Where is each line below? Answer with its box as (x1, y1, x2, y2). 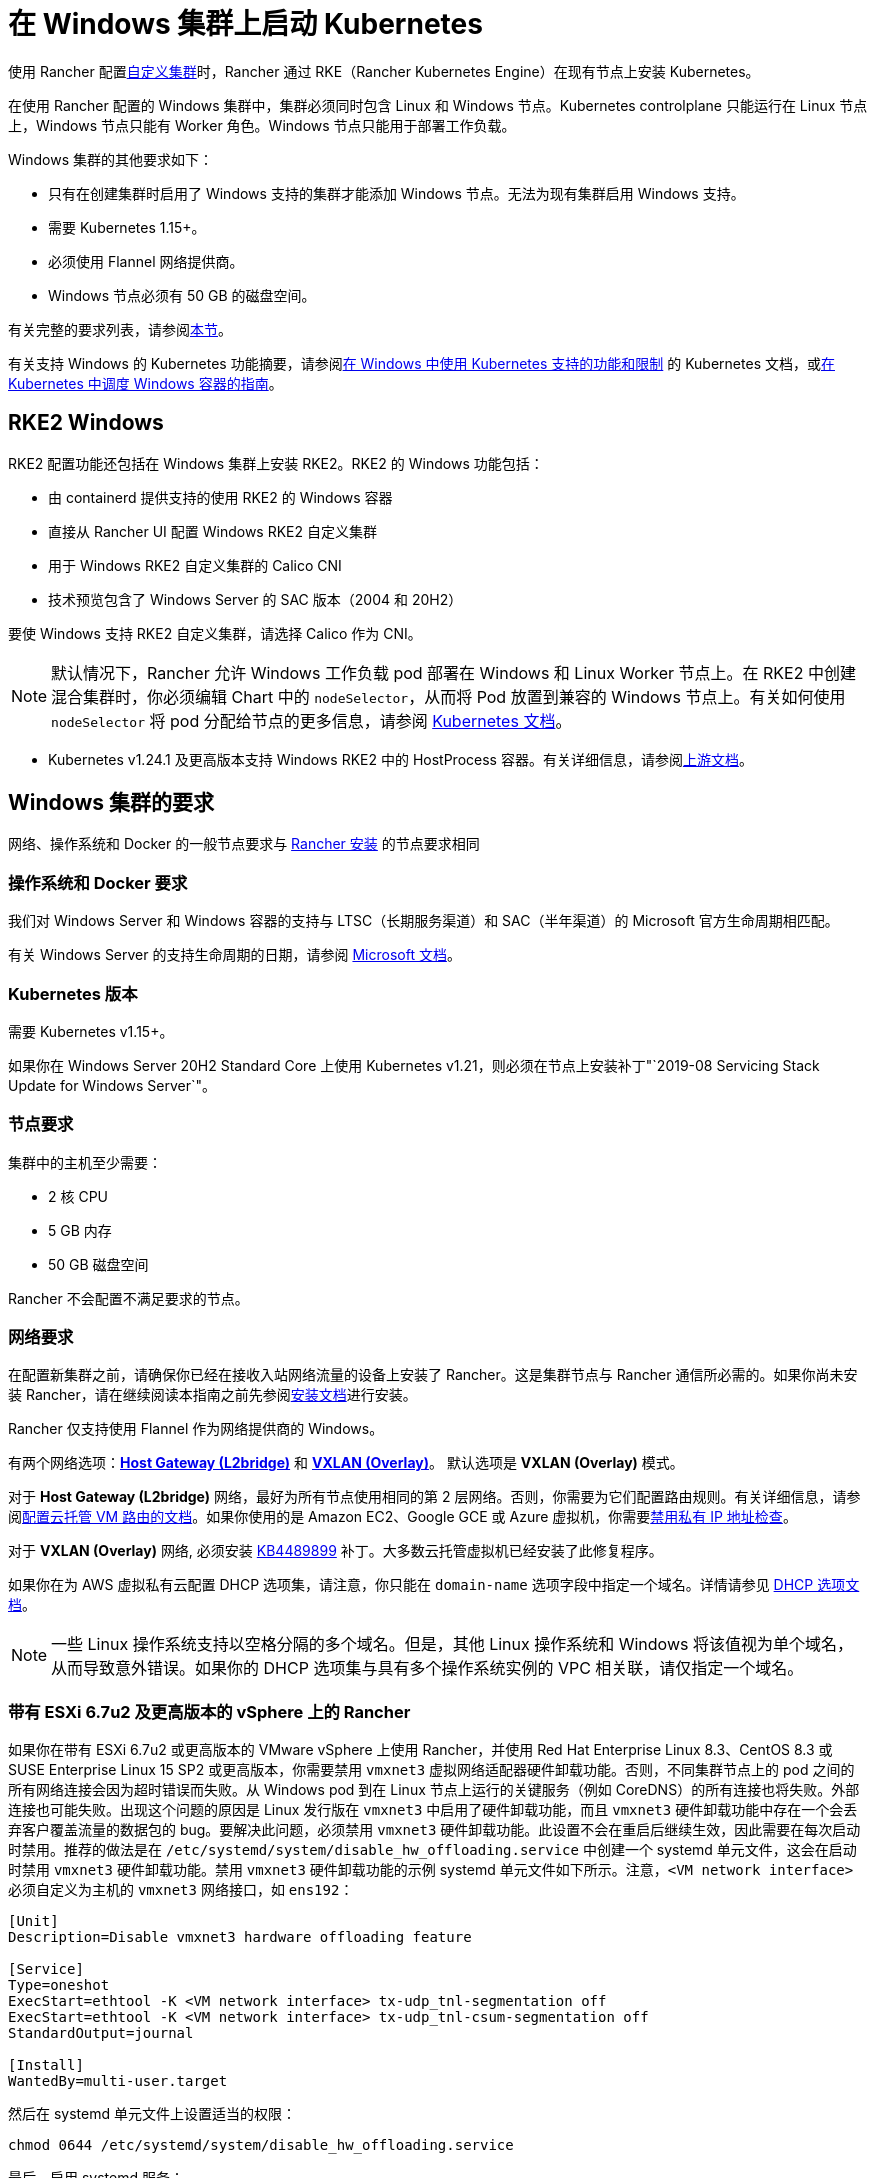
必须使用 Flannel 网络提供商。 (48, 252, 244, 270)
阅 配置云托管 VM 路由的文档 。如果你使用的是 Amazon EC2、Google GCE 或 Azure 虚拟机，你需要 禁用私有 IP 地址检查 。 (8, 1508, 797, 1526)
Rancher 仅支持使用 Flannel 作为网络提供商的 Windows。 (8, 1420, 384, 1438)
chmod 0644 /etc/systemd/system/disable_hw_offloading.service (8, 2137, 514, 2154)
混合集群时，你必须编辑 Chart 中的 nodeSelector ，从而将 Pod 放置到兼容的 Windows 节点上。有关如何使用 (51, 686, 846, 707)
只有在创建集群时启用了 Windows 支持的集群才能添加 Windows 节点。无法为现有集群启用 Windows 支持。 (48, 184, 745, 202)
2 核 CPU (48, 1187, 108, 1205)
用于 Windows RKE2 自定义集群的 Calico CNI (48, 556, 342, 574)
